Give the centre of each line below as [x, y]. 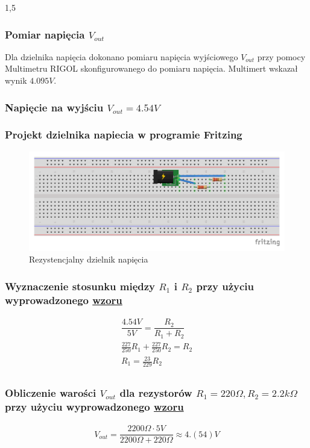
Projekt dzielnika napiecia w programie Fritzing [124, 135]
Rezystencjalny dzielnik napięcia [89, 259]
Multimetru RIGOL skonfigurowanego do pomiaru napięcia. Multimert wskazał [151, 68]
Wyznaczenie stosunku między [80, 286]
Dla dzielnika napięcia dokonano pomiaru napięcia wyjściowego [122, 56]
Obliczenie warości [51, 392]
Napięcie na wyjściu [54, 107]
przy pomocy [281, 56]
